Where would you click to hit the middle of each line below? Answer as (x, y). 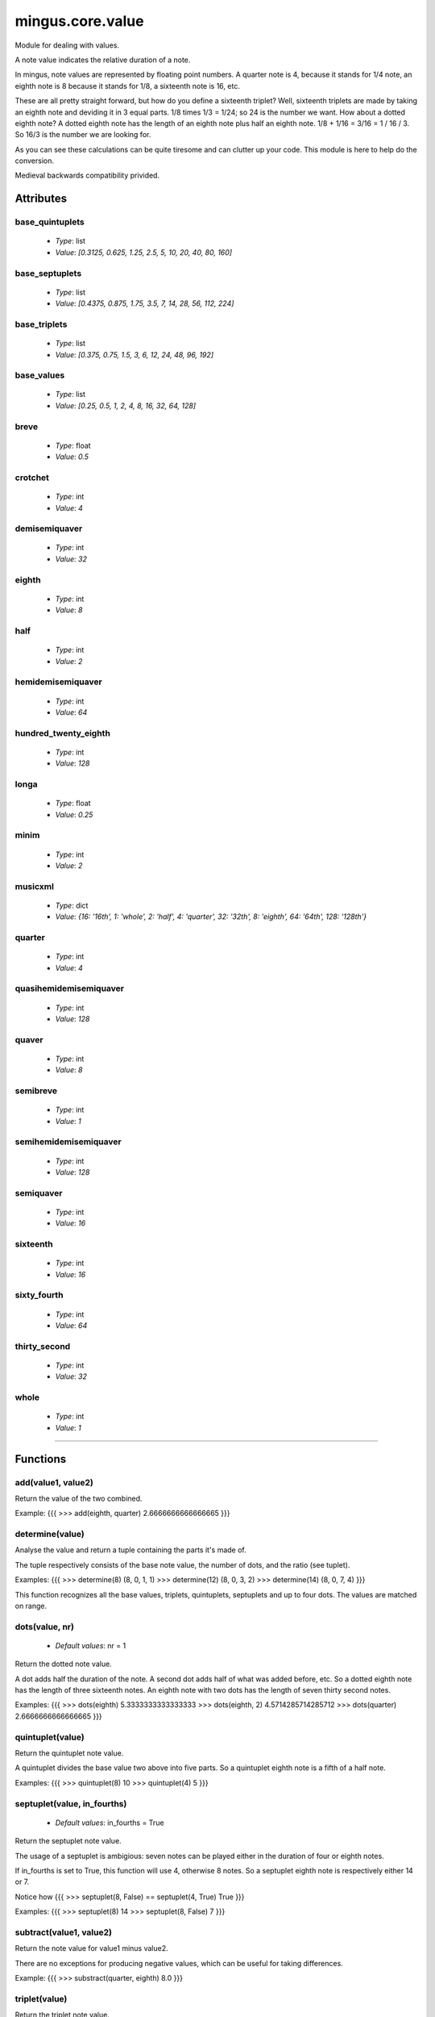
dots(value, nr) (44, 1627)
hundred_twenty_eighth (62, 733)
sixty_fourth (39, 1295)
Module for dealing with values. (67, 45)
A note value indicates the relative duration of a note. (103, 60)
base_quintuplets (50, 222)
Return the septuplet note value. (68, 1841)
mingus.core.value (79, 21)
